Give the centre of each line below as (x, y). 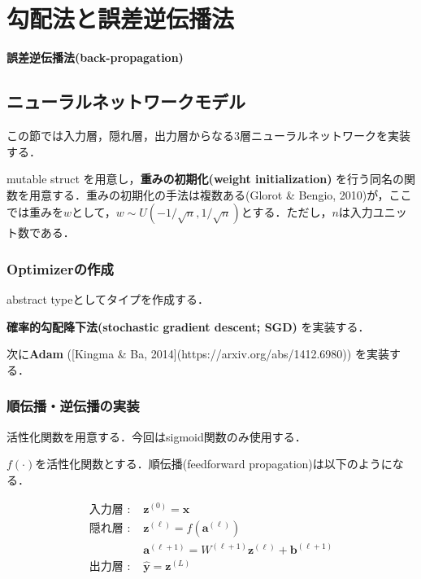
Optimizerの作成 (60, 268)
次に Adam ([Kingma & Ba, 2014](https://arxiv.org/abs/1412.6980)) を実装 (198, 354)
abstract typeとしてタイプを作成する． (108, 299)
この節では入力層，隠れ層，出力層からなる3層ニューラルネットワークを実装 (208, 135)
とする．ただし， (286, 212)
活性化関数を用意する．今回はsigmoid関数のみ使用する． (156, 436)
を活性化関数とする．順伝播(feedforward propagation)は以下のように (214, 464)
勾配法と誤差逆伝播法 (121, 18)
